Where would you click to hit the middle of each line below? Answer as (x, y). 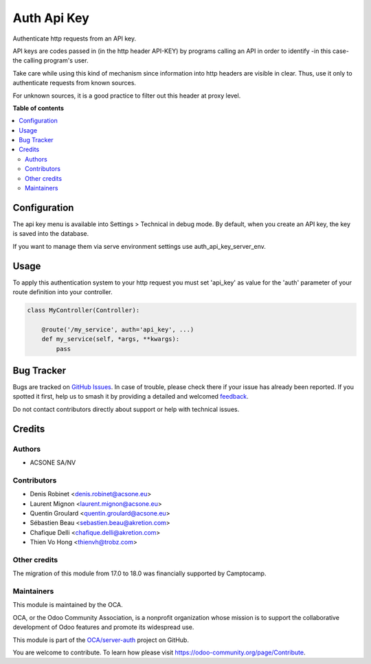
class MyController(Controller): (83, 310)
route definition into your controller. (63, 292)
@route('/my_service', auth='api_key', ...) (118, 329)
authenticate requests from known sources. (75, 83)
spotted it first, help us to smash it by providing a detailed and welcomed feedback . (131, 397)
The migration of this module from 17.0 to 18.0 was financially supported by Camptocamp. (139, 573)
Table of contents (38, 108)
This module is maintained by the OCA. (68, 605)
